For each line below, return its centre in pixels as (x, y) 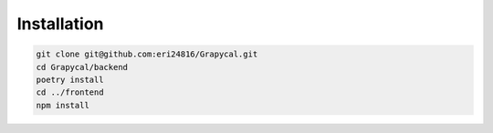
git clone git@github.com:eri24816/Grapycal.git (147, 54)
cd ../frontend (70, 92)
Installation (60, 24)
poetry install (70, 79)
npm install (63, 105)
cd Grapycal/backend (82, 67)
